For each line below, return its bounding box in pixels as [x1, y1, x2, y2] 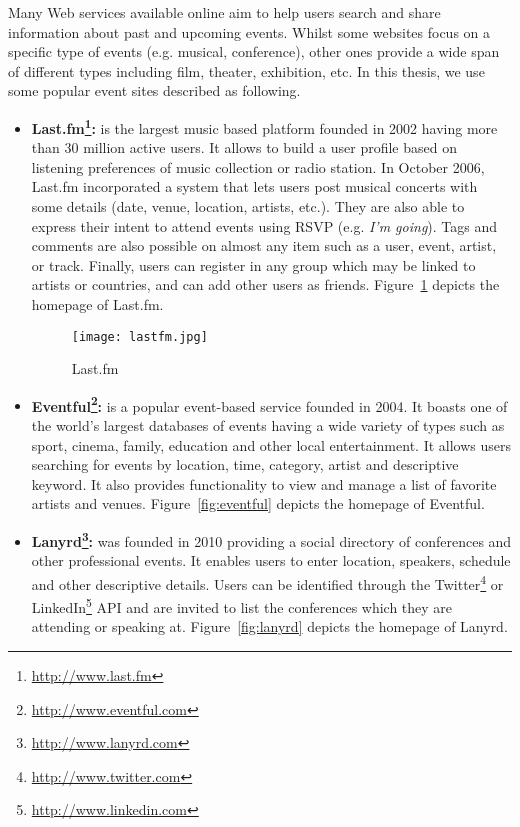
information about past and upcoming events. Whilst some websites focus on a [8, 21, 491, 42]
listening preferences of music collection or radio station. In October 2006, [31, 156, 485, 177]
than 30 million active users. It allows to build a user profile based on [31, 137, 457, 158]
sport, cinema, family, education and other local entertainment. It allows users [31, 434, 511, 455]
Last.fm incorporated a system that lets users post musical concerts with [31, 176, 478, 197]
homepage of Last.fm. [31, 293, 164, 314]
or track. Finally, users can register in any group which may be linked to [31, 254, 476, 275]
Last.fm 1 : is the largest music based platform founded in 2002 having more [31, 114, 498, 138]
